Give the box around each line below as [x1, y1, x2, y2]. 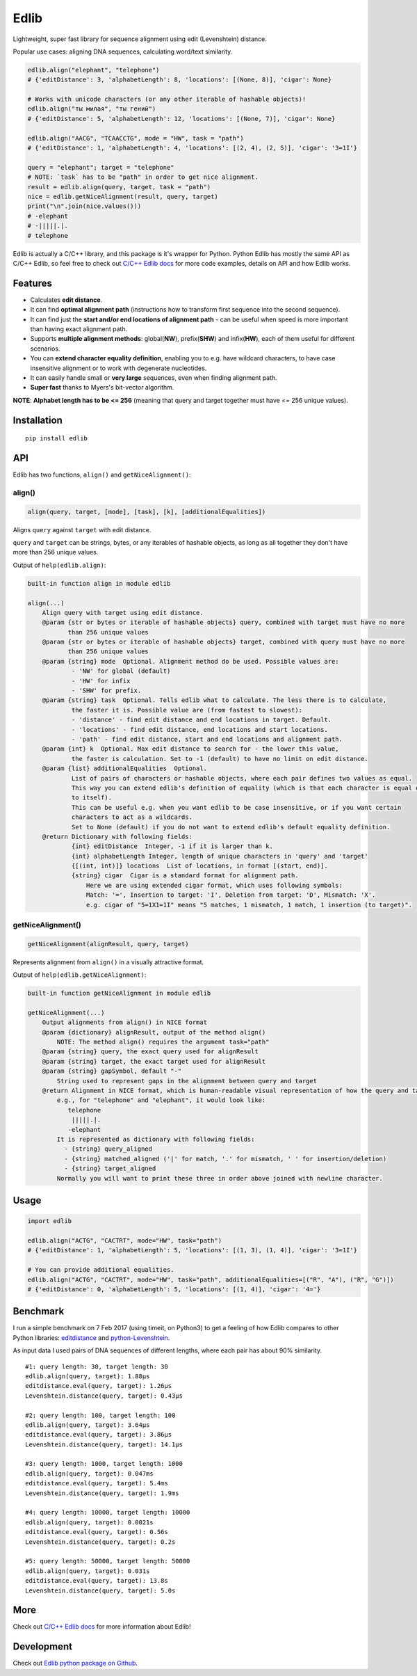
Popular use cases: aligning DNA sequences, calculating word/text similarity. [13, 47, 233, 56]
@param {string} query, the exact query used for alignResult [42, 1048, 259, 1055]
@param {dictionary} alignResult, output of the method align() [42, 1028, 266, 1036]
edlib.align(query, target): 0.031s [25, 1567, 150, 1575]
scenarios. [30, 344, 60, 353]
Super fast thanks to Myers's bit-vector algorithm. [30, 383, 174, 392]
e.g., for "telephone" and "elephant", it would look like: [56, 1096, 266, 1104]
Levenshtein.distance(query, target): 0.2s [25, 1538, 176, 1546]
